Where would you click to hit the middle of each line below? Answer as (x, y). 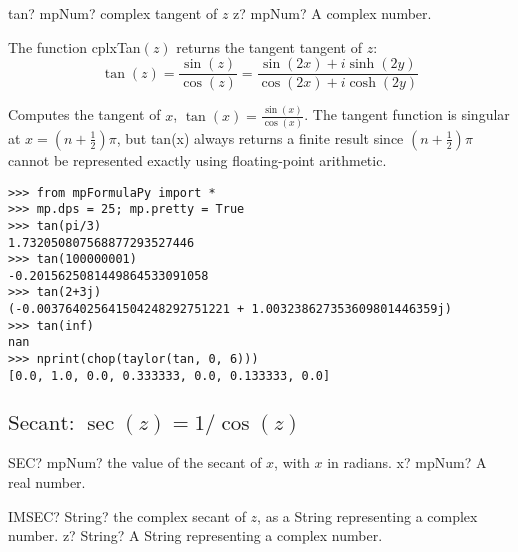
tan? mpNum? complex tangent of (113, 13)
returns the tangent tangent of (269, 46)
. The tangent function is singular (407, 114)
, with (292, 462)
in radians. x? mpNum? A (407, 462)
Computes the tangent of (84, 114)
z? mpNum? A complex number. (332, 13)
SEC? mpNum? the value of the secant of (135, 462)
